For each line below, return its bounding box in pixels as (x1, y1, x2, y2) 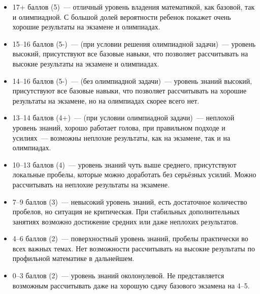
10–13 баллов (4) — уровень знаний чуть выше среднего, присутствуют (12, 159, 237, 170)
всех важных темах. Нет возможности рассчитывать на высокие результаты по (12, 243, 255, 253)
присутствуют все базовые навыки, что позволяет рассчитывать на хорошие (12, 85, 247, 96)
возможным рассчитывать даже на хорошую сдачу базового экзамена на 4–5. (12, 280, 250, 290)
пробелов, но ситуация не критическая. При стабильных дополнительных (12, 206, 240, 217)
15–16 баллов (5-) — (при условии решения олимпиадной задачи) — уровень (12, 38, 256, 49)
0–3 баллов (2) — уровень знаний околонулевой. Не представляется (12, 270, 224, 281)
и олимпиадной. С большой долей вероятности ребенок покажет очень (12, 11, 231, 22)
